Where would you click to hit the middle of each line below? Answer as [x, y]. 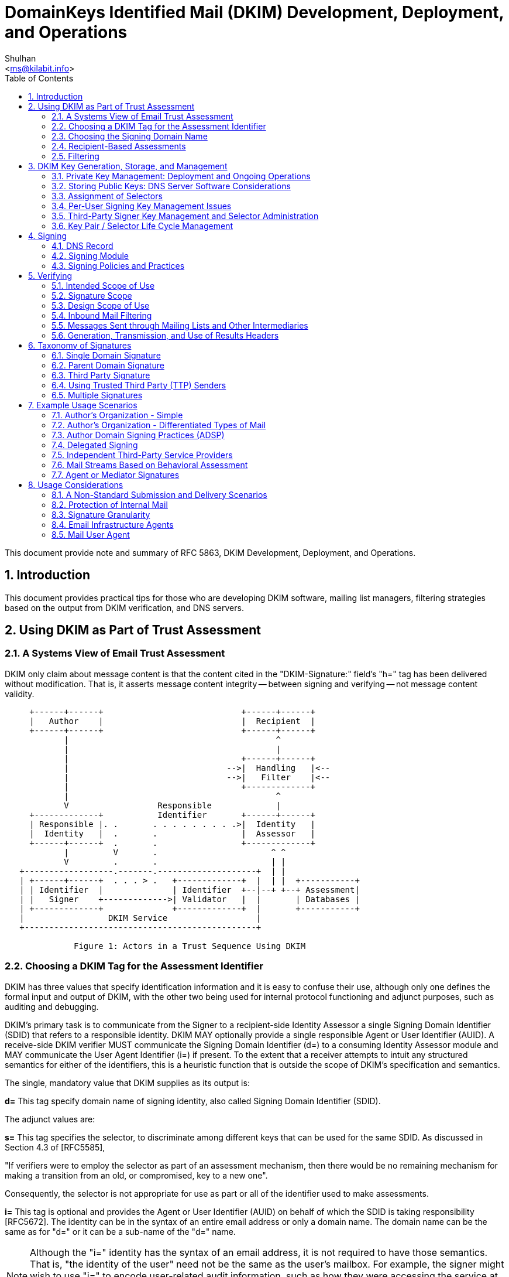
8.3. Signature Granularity [101, 514]
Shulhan [20, 58]
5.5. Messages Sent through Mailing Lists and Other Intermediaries [180, 325]
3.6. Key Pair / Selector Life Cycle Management [142, 226]
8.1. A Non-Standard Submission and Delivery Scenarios [159, 494]
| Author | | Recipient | [173, 721]
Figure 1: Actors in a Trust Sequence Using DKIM [190, 946]
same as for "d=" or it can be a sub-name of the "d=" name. [120, 1231]
